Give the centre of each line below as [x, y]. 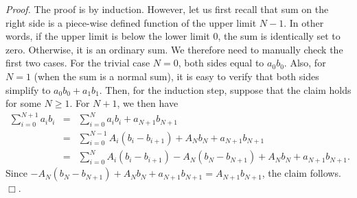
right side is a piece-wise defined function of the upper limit [131, 22]
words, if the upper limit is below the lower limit [108, 36]
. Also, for [305, 63]
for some [23, 103]
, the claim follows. [301, 173]
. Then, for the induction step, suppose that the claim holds [225, 89]
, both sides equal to [221, 63]
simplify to [28, 89]
